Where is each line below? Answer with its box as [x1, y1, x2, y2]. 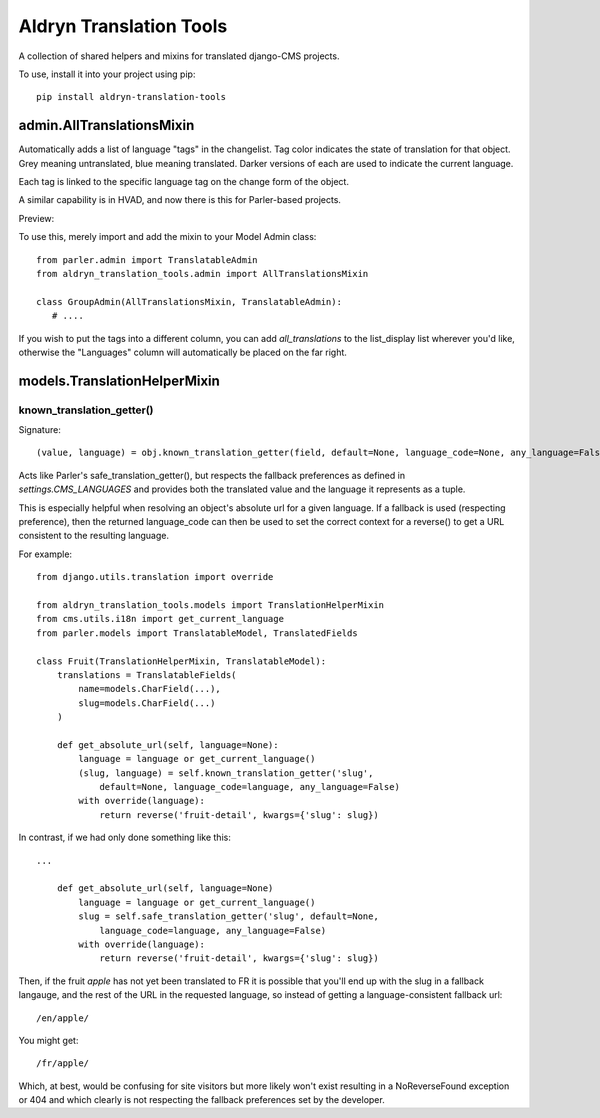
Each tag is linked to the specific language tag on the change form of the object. [18, 176, 350, 188]
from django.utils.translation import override [36, 571, 274, 583]
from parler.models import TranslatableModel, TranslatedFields [36, 627, 359, 639]
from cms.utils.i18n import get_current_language [36, 613, 285, 625]
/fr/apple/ [36, 1058, 90, 1069]
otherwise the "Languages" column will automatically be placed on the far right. [18, 346, 347, 358]
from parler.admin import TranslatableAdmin [36, 254, 259, 265]
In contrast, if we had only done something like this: [18, 831, 232, 844]
